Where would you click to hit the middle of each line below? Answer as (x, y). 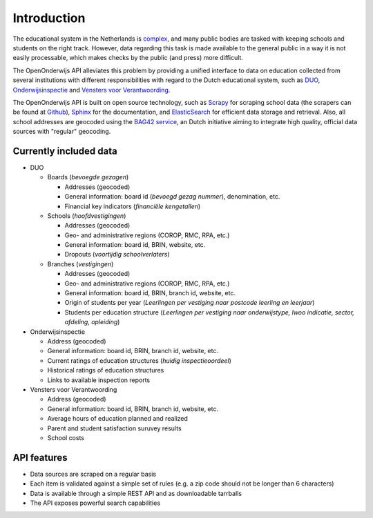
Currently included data (65, 151)
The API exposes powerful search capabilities (95, 503)
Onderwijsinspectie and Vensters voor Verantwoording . (92, 90)
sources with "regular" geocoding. (62, 132)
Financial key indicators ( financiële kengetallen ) (133, 206)
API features (40, 458)
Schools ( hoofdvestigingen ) (87, 216)
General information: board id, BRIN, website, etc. (135, 245)
